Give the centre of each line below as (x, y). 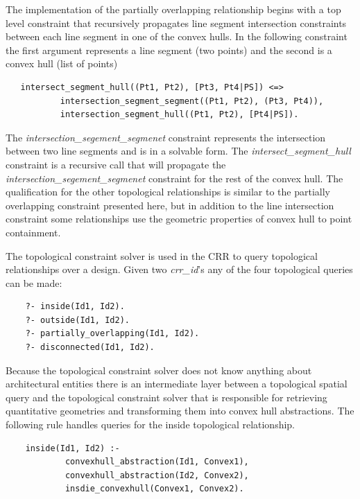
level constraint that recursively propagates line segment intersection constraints (176, 23)
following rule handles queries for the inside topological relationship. (151, 424)
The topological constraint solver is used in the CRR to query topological (162, 255)
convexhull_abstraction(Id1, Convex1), (157, 462)
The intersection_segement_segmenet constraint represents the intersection (166, 137)
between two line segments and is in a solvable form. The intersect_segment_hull (178, 151)
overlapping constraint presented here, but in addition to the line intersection (170, 205)
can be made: (34, 282)
